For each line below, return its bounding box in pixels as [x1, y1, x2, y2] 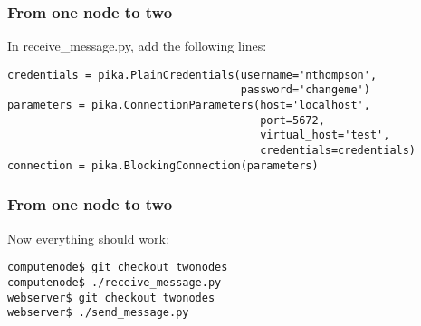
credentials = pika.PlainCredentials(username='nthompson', [7, 68, 378, 81]
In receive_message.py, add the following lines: [7, 36, 267, 55]
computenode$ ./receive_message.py [7, 275, 222, 289]
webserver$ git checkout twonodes [7, 291, 215, 304]
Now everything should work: [7, 228, 169, 247]
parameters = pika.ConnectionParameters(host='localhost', [7, 99, 370, 112]
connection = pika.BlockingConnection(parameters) [7, 158, 319, 172]
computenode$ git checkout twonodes [7, 261, 228, 274]
